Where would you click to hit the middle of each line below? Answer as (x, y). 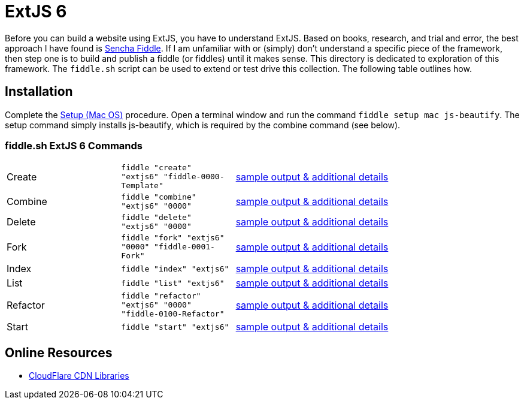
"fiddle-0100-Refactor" (173, 314)
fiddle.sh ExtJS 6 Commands (74, 145)
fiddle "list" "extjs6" (173, 283)
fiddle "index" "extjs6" (175, 269)
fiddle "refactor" (161, 296)
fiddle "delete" (156, 218)
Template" (142, 186)
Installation (39, 92)
